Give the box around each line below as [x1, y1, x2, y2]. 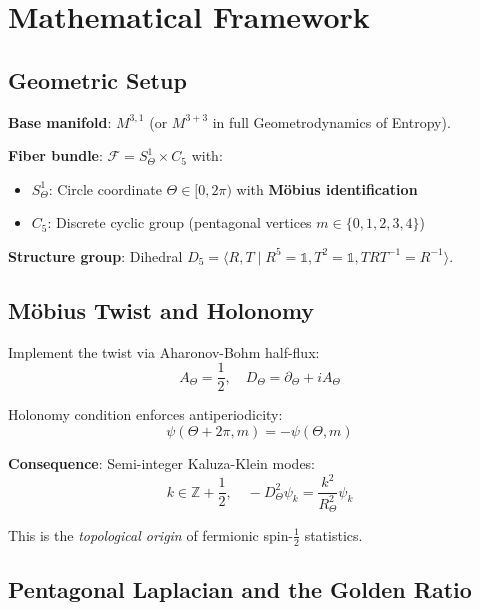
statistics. [304, 524, 363, 545]
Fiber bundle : [8, 145, 103, 166]
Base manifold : [8, 111, 112, 132]
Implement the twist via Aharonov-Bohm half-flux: [8, 341, 320, 362]
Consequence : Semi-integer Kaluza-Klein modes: [8, 453, 315, 473]
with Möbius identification [236, 178, 418, 199]
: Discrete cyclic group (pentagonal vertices [47, 212, 312, 233]
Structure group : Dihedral [8, 245, 183, 266]
